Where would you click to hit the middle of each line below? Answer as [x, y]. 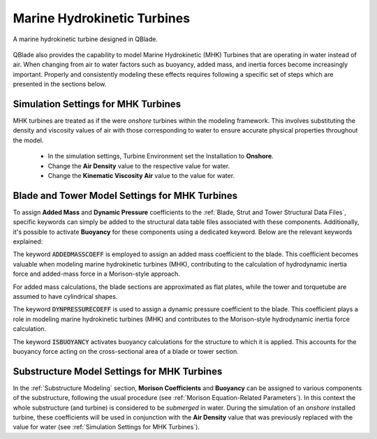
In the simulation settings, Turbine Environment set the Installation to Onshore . [161, 156]
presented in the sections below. [60, 84]
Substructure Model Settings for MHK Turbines [118, 371]
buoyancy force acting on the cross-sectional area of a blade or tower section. [126, 351]
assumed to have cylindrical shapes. [65, 296]
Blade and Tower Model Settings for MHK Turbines [125, 195]
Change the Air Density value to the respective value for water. [139, 166]
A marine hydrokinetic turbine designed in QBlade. [86, 39]
